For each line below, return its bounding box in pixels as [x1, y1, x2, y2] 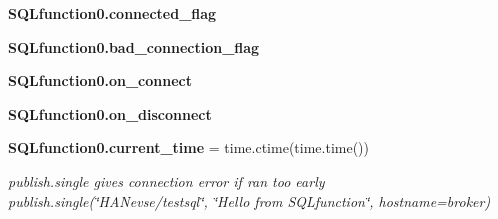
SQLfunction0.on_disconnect [8, 103, 212, 124]
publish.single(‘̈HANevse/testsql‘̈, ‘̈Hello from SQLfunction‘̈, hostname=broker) [8, 190, 491, 211]
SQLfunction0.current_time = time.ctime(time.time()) [8, 137, 369, 158]
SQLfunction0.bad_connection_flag [8, 36, 260, 57]
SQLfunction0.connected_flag [8, 3, 217, 23]
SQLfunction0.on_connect [8, 70, 192, 91]
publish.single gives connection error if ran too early [8, 170, 325, 191]
